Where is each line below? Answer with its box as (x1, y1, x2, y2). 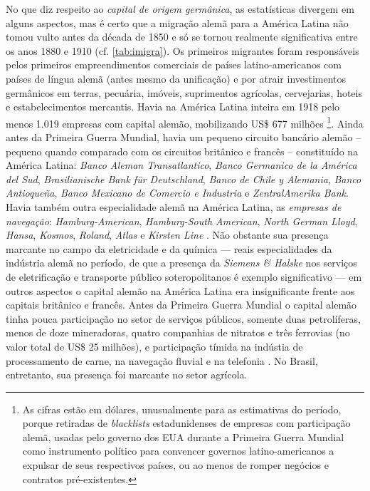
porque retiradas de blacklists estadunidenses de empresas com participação (22, 415, 351, 430)
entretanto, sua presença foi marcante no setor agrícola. (6, 367, 248, 382)
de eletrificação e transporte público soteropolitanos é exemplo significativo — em (6, 269, 362, 284)
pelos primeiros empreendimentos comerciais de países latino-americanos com (6, 57, 342, 72)
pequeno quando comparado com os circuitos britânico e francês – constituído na (6, 143, 359, 158)
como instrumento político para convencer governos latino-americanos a (22, 443, 334, 458)
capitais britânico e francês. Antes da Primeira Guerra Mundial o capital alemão (6, 297, 357, 312)
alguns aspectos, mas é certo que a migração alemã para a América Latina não (6, 15, 349, 30)
